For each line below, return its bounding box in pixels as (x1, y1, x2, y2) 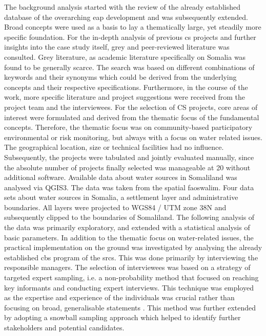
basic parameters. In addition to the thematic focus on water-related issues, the (4, 232, 254, 242)
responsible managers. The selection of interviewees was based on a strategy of (4, 262, 251, 273)
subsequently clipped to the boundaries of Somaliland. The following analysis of (4, 212, 255, 222)
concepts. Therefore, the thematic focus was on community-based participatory (4, 122, 253, 132)
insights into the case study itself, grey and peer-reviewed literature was (4, 41, 230, 52)
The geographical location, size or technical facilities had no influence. (4, 142, 224, 152)
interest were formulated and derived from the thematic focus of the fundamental (4, 111, 259, 122)
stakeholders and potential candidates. (4, 322, 125, 332)
